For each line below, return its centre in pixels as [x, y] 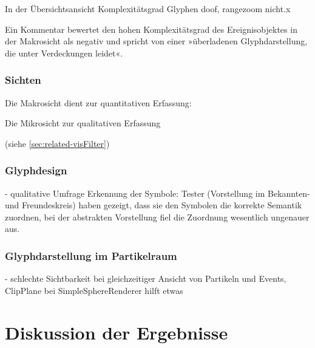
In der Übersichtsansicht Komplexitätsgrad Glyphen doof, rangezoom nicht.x [148, 9]
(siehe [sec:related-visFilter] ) [57, 143]
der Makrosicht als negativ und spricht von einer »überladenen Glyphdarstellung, [156, 41]
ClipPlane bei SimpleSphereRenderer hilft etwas [94, 290]
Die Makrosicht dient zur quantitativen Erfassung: [98, 102]
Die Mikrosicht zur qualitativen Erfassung [83, 123]
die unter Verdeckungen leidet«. [64, 53]
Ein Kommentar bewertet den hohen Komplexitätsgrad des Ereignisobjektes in [151, 29]
